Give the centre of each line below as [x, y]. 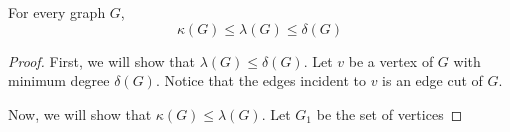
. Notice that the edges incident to [260, 80]
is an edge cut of [432, 80]
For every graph [57, 12]
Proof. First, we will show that [101, 60]
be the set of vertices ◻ [389, 113]
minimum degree [59, 80]
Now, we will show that [80, 113]
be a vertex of [391, 60]
